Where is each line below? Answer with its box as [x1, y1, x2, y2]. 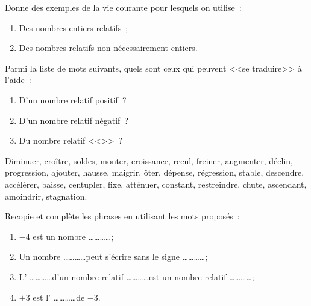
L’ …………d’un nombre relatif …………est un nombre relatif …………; [19, 270, 254, 283]
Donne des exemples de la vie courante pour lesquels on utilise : [5, 1, 242, 13]
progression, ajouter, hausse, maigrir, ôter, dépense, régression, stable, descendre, [5, 166, 304, 179]
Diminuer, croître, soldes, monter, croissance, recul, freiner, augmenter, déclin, [5, 154, 294, 167]
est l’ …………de [33, 290, 85, 303]
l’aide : [5, 73, 31, 86]
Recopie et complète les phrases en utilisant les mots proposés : [5, 210, 240, 222]
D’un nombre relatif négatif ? [19, 114, 128, 126]
